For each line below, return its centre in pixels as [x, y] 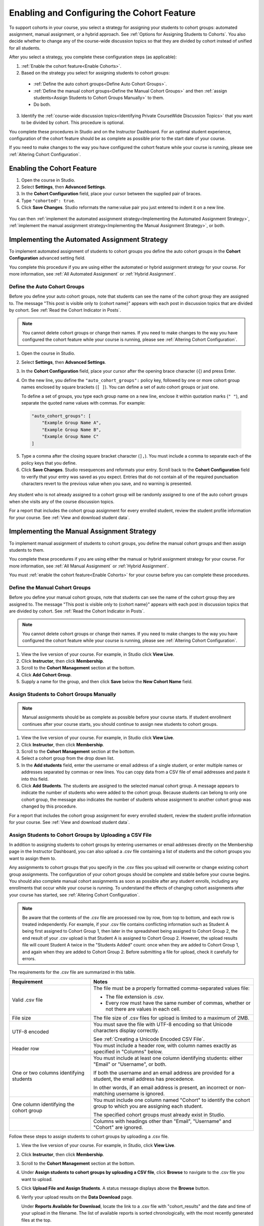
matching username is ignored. [129, 1094]
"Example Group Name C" [70, 437]
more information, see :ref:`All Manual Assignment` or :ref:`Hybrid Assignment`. [89, 566]
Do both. [42, 104]
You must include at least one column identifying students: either [168, 1058]
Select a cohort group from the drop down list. [68, 758]
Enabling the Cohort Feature [53, 168]
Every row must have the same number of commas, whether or [178, 1003]
